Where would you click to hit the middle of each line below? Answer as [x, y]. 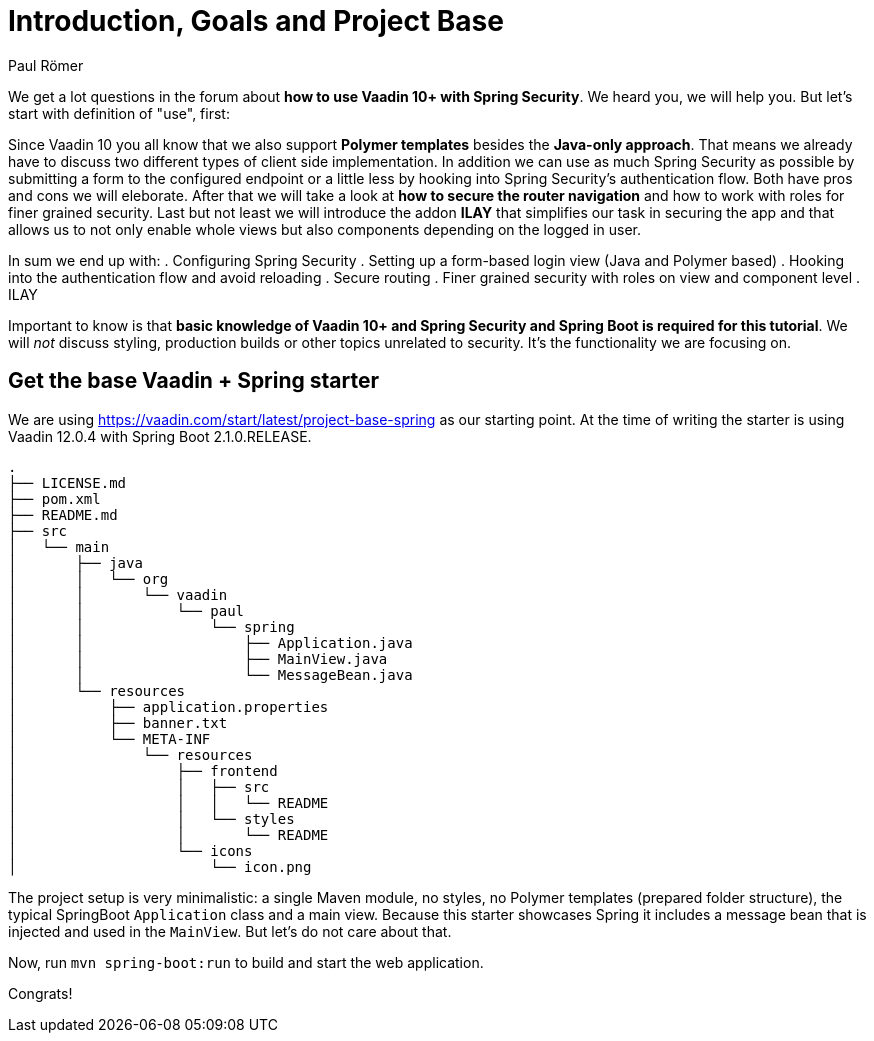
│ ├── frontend [143, 770]
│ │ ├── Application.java [210, 642]
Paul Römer [46, 65]
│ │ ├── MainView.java [198, 658]
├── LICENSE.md [67, 482]
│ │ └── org [88, 578]
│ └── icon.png [160, 866]
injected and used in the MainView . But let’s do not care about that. [230, 931]
